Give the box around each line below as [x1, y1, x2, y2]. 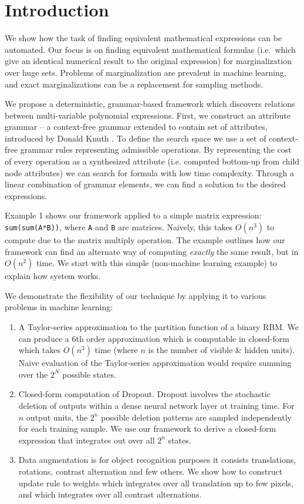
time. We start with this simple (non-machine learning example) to [36, 257, 278, 269]
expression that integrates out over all [18, 434, 155, 446]
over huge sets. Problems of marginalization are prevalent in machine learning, [5, 66, 286, 78]
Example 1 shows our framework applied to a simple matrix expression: [5, 209, 262, 221]
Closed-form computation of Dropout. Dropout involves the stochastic [18, 388, 271, 400]
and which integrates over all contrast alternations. [18, 488, 202, 500]
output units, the [26, 411, 88, 423]
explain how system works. [5, 270, 101, 282]
